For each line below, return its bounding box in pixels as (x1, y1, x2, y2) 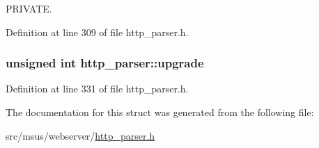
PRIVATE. (6, 1, 52, 15)
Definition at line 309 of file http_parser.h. (6, 24, 189, 39)
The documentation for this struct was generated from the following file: (6, 105, 314, 119)
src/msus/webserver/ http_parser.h (6, 128, 155, 142)
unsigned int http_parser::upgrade (6, 54, 204, 72)
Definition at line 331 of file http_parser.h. (6, 81, 189, 96)
